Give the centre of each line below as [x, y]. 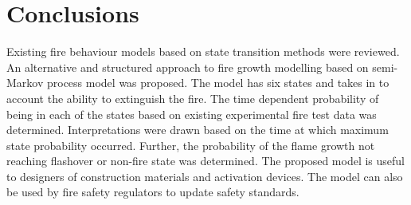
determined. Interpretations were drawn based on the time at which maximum [198, 130]
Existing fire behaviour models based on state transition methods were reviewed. [203, 51]
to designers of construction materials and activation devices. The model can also [205, 176]
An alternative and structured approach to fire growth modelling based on [188, 67]
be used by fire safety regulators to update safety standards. [153, 192]
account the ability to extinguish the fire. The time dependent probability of [193, 98]
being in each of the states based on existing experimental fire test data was [192, 114]
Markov [25, 83]
